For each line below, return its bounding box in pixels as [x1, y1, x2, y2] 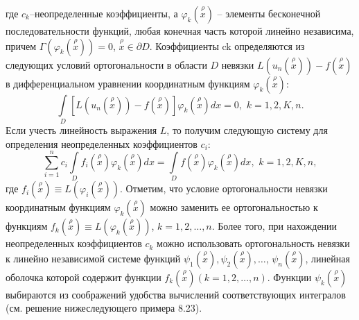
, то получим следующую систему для [166, 122, 328, 137]
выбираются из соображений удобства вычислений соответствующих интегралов [6, 287, 346, 301]
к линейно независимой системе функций [6, 251, 181, 265]
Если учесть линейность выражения [6, 122, 157, 137]
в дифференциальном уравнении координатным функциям [6, 76, 250, 90]
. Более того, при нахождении [211, 219, 338, 233]
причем [6, 38, 37, 53]
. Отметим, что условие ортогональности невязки [120, 181, 328, 196]
